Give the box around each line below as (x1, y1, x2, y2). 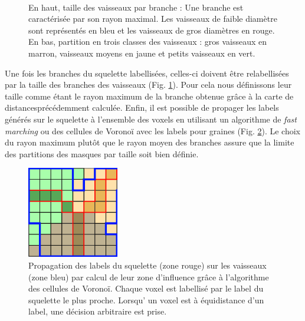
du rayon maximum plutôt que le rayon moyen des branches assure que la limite (5, 136, 294, 148)
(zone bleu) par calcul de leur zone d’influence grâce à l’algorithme (28, 270, 269, 283)
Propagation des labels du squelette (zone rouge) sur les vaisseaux (28, 259, 267, 272)
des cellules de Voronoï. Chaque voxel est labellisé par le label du (28, 282, 264, 294)
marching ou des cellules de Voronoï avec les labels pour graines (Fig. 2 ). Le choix (5, 124, 300, 137)
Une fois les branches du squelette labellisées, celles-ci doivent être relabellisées (5, 67, 289, 79)
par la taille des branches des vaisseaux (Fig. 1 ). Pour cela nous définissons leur (5, 78, 292, 91)
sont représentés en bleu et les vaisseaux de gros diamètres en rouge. (28, 24, 275, 36)
